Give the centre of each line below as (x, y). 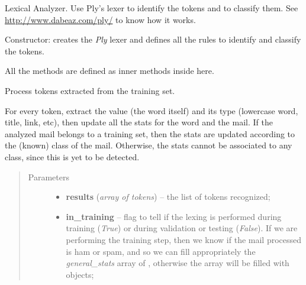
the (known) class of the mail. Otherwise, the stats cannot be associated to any (149, 145)
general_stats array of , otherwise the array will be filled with (178, 263)
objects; (80, 274)
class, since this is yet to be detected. (72, 156)
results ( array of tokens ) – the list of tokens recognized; (168, 197)
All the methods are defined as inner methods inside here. (109, 71)
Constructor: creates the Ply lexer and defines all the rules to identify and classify (153, 39)
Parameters (49, 176)
